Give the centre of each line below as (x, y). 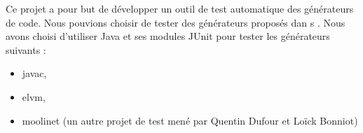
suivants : (26, 49)
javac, (34, 73)
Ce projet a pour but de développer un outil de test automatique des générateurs (180, 8)
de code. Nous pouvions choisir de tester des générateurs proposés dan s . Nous (176, 22)
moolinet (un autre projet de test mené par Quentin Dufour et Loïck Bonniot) (190, 120)
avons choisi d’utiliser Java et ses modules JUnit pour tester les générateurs (168, 36)
